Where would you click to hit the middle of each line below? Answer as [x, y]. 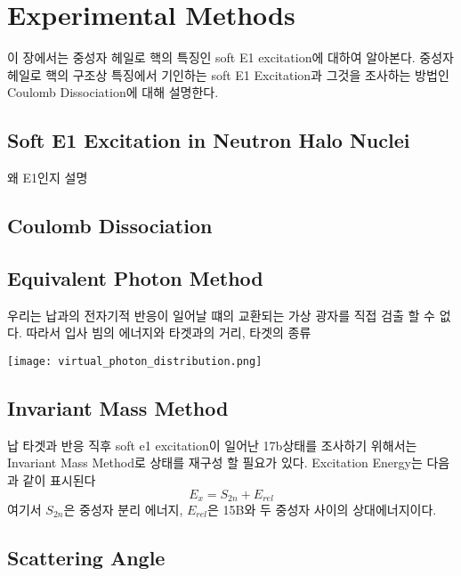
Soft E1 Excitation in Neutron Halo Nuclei [209, 140]
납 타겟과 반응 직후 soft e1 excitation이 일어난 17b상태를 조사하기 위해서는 [212, 445]
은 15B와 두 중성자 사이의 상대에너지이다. [322, 509]
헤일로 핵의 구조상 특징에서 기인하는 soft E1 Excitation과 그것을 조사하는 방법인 [228, 74]
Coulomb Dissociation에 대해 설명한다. [113, 92]
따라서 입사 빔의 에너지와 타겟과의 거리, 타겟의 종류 [169, 333]
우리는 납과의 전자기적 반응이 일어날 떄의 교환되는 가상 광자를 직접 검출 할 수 [221, 315]
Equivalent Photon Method [135, 277]
